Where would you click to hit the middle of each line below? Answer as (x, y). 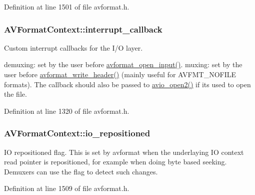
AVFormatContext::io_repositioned (77, 133)
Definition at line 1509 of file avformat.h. (67, 188)
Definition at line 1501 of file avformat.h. (67, 7)
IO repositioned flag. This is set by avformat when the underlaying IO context (124, 152)
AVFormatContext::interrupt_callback (83, 29)
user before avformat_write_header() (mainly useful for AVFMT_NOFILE (120, 74)
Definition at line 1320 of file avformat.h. (67, 111)
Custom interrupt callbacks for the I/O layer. (73, 47)
